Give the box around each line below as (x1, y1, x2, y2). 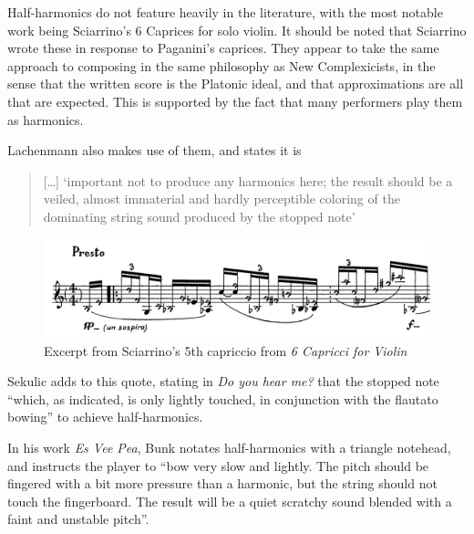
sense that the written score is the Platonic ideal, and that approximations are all (7, 74, 464, 93)
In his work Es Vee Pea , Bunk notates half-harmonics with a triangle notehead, (7, 437, 451, 456)
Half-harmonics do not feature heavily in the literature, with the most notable (7, 3, 443, 21)
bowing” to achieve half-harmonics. (7, 407, 203, 426)
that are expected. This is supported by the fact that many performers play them (7, 91, 463, 110)
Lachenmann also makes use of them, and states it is (7, 141, 302, 160)
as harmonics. (7, 110, 84, 129)
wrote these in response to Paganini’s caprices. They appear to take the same (7, 38, 439, 58)
